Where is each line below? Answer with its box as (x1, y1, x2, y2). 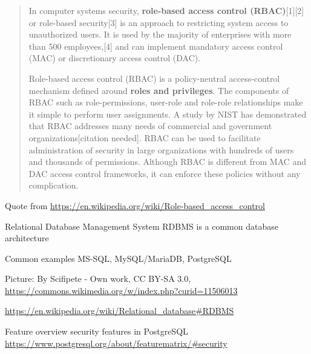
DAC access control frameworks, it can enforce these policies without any (28, 167, 301, 179)
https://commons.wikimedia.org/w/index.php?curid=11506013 (5, 284, 238, 296)
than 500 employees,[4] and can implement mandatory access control (28, 39, 283, 52)
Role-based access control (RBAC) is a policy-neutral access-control (28, 72, 280, 84)
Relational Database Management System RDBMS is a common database (5, 219, 278, 232)
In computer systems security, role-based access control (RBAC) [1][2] (28, 4, 304, 16)
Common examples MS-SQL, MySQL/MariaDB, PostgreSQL (5, 252, 232, 264)
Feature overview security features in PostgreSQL (5, 325, 188, 338)
